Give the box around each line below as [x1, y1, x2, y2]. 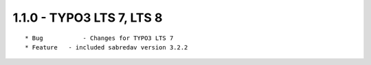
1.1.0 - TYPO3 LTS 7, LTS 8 [12, 10, 163, 25]
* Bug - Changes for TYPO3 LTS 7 [25, 34, 174, 42]
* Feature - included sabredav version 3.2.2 [25, 43, 188, 51]
